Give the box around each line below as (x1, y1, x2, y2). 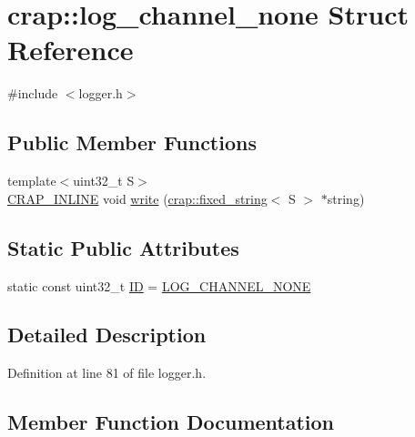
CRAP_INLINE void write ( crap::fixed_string (7, 188, 268, 208)
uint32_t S (73, 171, 135, 190)
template (7, 171, 56, 190)
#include (7, 84, 58, 103)
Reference (7, 31, 134, 68)
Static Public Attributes (7, 233, 239, 261)
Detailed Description (7, 320, 207, 349)
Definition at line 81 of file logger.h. (7, 363, 207, 382)
